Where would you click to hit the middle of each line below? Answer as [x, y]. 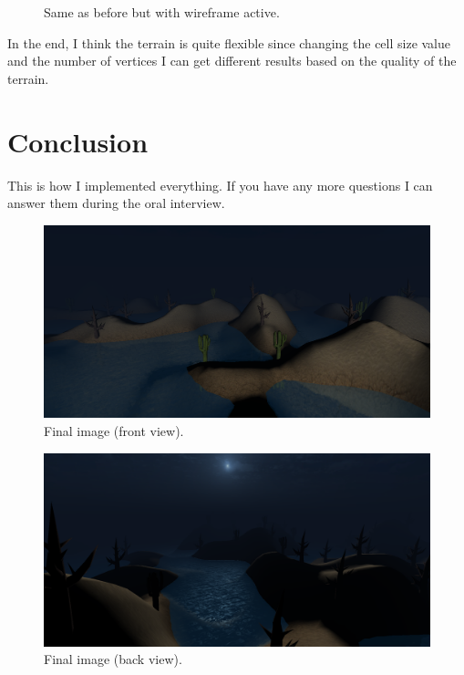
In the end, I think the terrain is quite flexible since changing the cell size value [229, 42]
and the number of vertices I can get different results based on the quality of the [232, 61]
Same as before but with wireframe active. [162, 12]
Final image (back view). [113, 659]
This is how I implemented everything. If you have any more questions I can [220, 185]
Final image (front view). [114, 431]
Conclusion [78, 141]
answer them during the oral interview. [116, 203]
